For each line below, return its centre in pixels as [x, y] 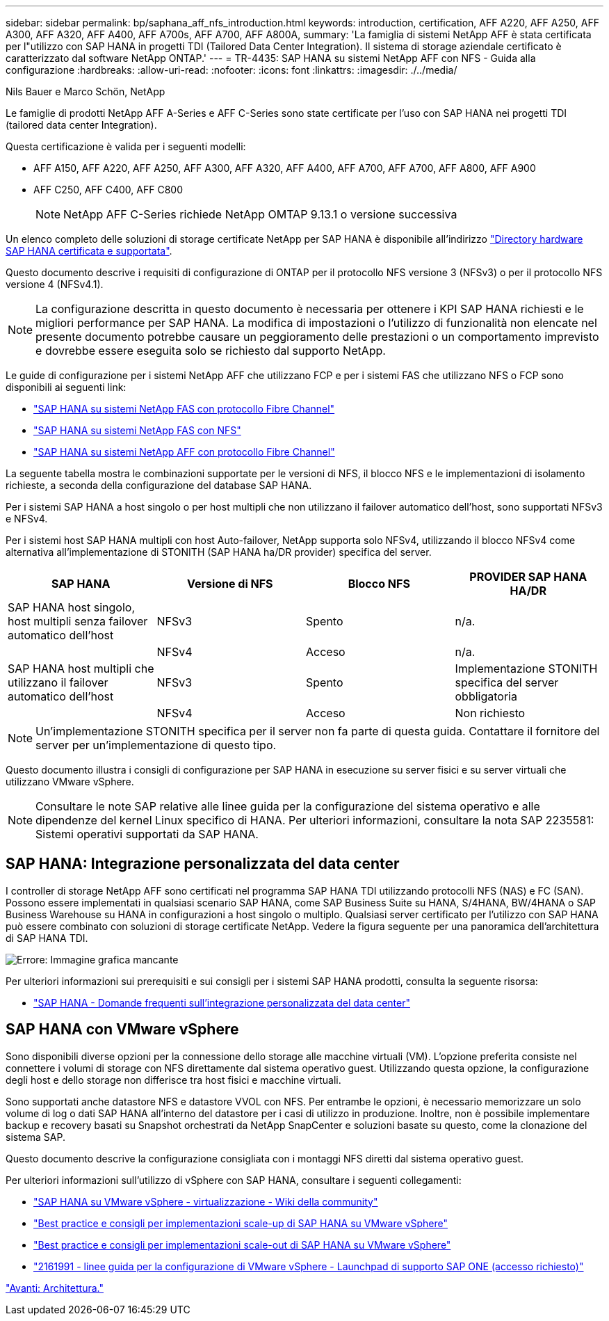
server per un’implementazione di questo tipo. [156, 745]
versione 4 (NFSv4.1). [55, 284]
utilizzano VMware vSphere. [70, 782]
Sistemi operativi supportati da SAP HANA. [147, 834]
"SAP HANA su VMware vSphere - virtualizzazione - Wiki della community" [206, 1201]
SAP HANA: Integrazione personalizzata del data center [203, 864]
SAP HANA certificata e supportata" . [89, 251]
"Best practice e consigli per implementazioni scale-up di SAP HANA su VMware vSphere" [241, 1223]
